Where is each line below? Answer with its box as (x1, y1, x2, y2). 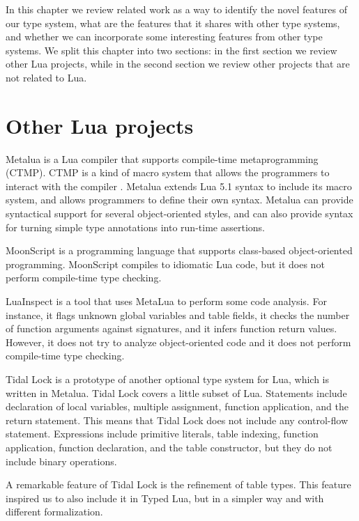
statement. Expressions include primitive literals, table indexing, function (6, 426, 319, 441)
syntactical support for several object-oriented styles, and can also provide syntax (6, 206, 353, 221)
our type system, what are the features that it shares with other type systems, (6, 15, 340, 30)
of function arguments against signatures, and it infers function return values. (6, 321, 337, 336)
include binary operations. (6, 453, 117, 468)
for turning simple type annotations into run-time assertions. (6, 219, 265, 234)
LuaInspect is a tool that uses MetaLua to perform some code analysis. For (6, 294, 327, 309)
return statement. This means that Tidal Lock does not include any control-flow (6, 412, 348, 427)
